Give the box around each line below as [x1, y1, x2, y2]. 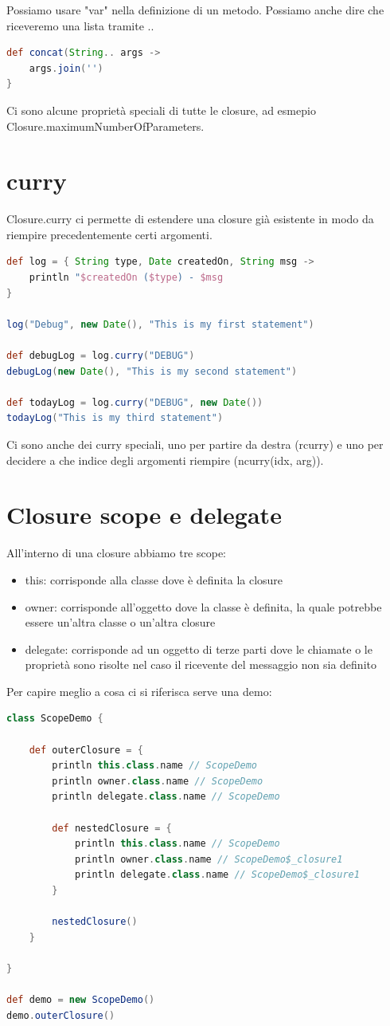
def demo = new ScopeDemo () [6, 994, 155, 1006]
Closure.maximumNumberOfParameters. [6, 117, 205, 134]
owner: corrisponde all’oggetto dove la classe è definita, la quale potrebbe [25, 598, 382, 615]
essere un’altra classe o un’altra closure [25, 614, 216, 631]
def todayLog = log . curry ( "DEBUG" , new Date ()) [6, 396, 263, 408]
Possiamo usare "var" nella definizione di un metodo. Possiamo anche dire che [6, 2, 384, 18]
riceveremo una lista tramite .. [6, 17, 154, 33]
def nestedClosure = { [52, 822, 172, 834]
